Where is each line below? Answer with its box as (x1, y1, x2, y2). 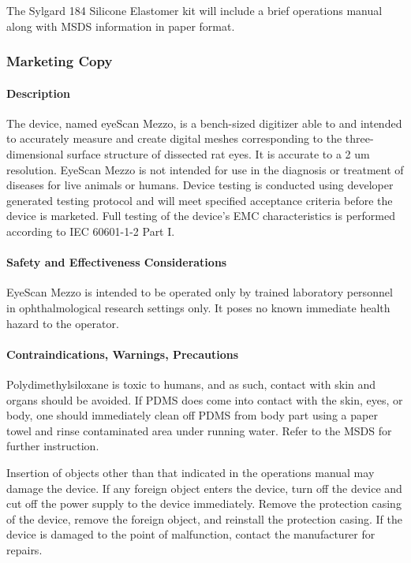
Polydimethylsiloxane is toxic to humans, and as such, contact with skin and (6, 375, 376, 392)
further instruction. (6, 438, 99, 454)
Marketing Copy (6, 51, 113, 71)
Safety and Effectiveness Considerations (6, 254, 227, 270)
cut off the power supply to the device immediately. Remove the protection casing (6, 495, 402, 512)
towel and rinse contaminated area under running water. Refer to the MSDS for (6, 422, 392, 438)
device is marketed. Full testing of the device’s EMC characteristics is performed (6, 207, 395, 224)
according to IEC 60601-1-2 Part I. (6, 222, 175, 239)
